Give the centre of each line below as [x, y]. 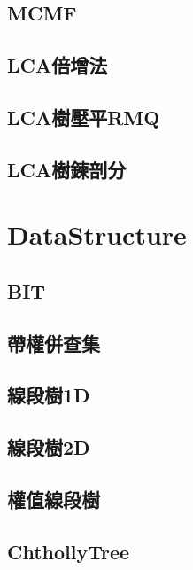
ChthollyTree [69, 551]
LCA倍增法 [58, 65]
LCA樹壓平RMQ [84, 117]
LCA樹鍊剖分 [67, 169]
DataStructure [97, 234]
